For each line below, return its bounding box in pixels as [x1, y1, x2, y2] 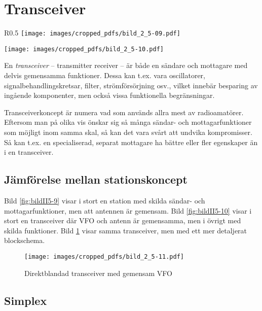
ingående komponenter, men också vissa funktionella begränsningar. [4, 90, 215, 100]
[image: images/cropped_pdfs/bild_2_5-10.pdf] [4, 45, 164, 53]
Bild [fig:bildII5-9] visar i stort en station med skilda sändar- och [4, 195, 205, 205]
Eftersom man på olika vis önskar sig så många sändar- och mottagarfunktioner [4, 117, 252, 127]
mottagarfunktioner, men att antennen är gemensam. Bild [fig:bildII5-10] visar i [4, 205, 252, 216]
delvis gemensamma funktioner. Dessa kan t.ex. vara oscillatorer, [4, 70, 205, 81]
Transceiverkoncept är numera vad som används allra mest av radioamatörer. [4, 107, 244, 117]
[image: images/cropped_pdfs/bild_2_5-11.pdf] [24, 253, 184, 260]
